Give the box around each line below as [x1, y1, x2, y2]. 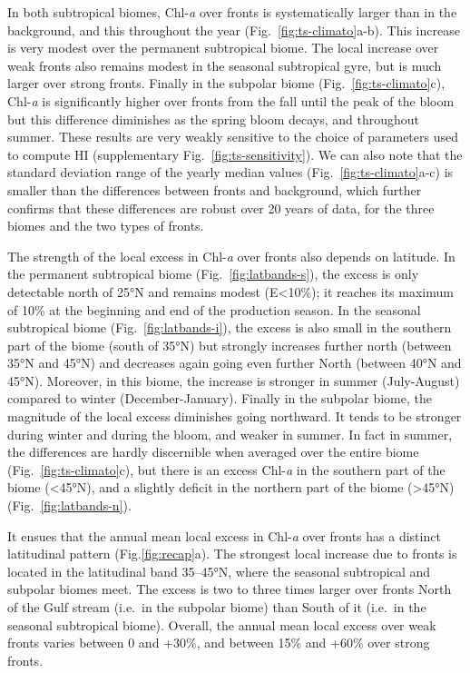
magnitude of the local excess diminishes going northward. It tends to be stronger [7, 407, 462, 426]
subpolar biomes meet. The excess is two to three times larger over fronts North [7, 579, 452, 599]
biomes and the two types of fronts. [7, 216, 204, 235]
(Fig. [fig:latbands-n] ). [7, 496, 132, 515]
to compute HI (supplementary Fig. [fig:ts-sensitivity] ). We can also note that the [7, 144, 463, 163]
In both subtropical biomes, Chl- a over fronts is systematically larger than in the [7, 3, 457, 21]
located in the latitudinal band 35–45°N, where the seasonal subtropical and [7, 561, 431, 580]
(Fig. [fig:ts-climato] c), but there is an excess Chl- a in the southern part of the [7, 460, 446, 479]
